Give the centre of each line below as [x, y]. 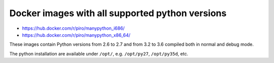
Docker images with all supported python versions [118, 13]
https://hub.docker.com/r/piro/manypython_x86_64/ [76, 35]
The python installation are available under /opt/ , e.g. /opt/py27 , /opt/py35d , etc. [99, 53]
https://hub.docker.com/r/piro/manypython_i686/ [73, 28]
